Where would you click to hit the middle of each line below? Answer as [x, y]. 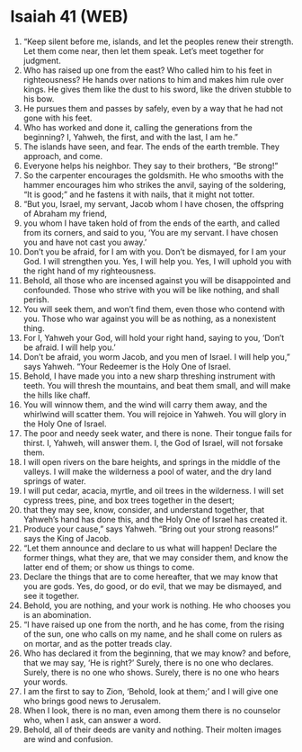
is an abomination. [57, 614]
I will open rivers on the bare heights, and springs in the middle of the [152, 461]
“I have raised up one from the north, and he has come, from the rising [154, 624]
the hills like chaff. [57, 395]
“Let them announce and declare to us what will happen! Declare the [150, 548]
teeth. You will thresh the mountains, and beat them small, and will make [157, 385]
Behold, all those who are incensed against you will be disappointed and [157, 280]
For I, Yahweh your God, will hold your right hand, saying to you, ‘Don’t [154, 337]
